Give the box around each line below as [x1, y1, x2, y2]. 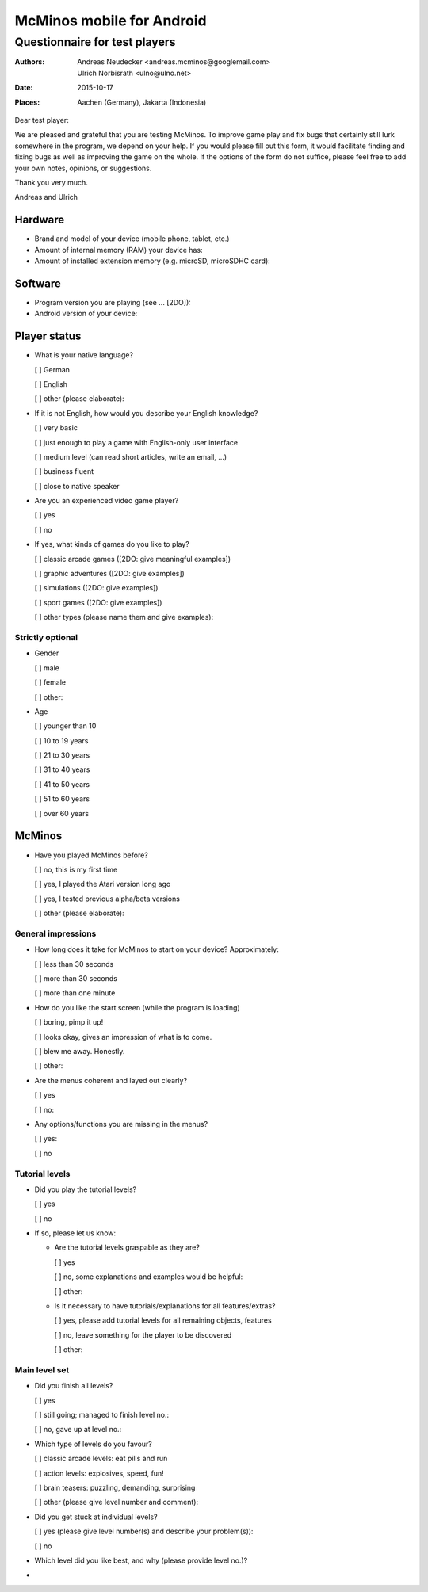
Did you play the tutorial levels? [34, 1185, 137, 1194]
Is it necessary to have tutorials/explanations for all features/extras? [54, 1301, 276, 1311]
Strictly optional [14, 632, 78, 643]
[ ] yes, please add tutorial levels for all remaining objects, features [54, 1315, 273, 1325]
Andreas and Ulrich [14, 193, 78, 202]
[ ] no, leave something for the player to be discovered [54, 1330, 232, 1339]
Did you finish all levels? [34, 1381, 113, 1391]
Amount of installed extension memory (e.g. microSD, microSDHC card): [34, 256, 271, 265]
